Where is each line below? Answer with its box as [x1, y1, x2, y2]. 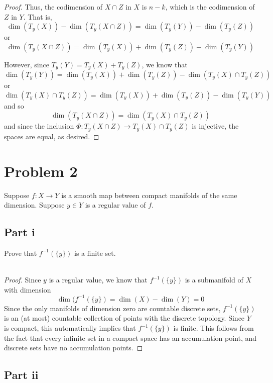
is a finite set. [74, 247, 116, 258]
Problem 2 [4, 160, 78, 181]
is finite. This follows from [173, 323, 254, 333]
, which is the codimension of [165, 2, 255, 12]
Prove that [4, 247, 37, 258]
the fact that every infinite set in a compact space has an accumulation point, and [4, 332, 257, 343]
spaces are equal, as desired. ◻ [4, 131, 99, 141]
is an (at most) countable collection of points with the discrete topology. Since [4, 313, 245, 323]
